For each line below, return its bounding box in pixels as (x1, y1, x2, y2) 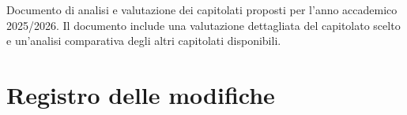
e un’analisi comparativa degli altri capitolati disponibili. (6, 32, 281, 49)
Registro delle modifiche (6, 78, 275, 110)
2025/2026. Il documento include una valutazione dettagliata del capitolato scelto (6, 17, 401, 33)
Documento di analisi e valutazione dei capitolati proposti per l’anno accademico (6, 2, 398, 17)
